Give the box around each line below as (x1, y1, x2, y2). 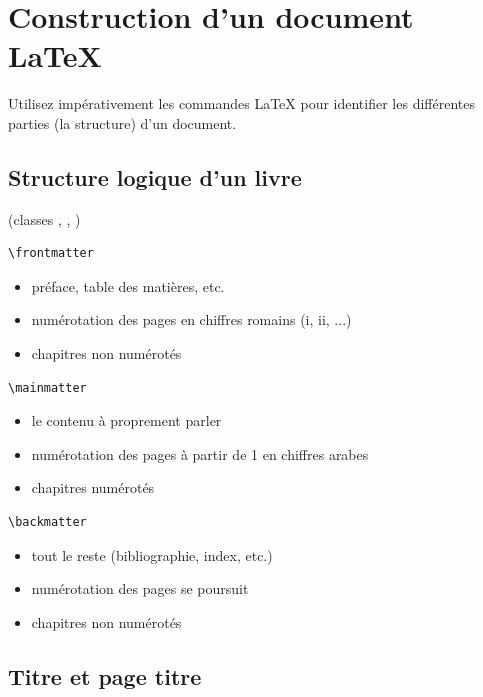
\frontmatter (8, 246, 94, 261)
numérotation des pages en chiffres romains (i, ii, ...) (31, 309, 352, 330)
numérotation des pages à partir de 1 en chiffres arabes (31, 443, 369, 464)
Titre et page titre (8, 660, 202, 691)
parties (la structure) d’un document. (8, 112, 237, 133)
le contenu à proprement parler (31, 410, 222, 431)
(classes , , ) (8, 208, 81, 229)
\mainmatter (8, 380, 87, 395)
